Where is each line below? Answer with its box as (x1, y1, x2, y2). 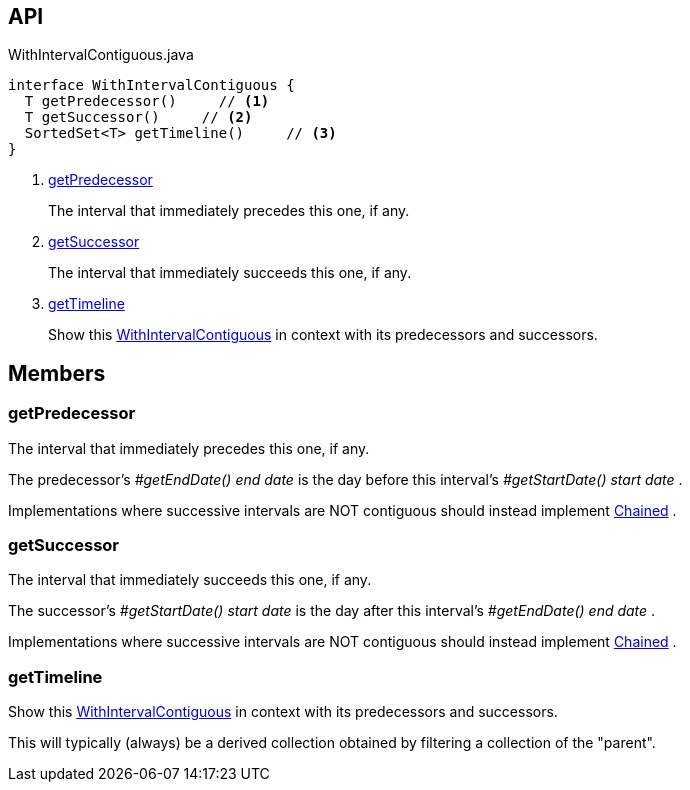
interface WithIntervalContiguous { (8, 77, 295, 94)
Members (8, 360, 106, 386)
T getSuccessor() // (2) (24, 109, 253, 126)
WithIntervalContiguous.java (8, 46, 194, 64)
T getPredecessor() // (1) (24, 93, 270, 110)
